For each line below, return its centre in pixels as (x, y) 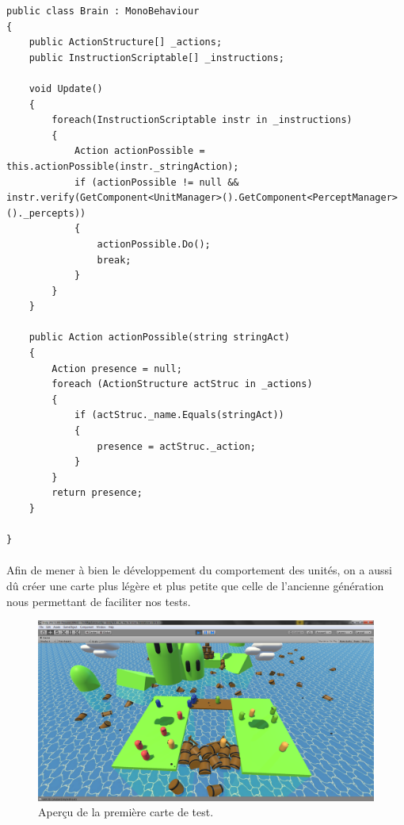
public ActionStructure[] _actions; (126, 42)
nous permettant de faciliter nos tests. (99, 601)
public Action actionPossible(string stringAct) (159, 338)
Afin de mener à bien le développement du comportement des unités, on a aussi (199, 570)
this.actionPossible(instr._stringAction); (123, 166)
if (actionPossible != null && (156, 182)
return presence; (97, 493)
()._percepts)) (46, 213)
